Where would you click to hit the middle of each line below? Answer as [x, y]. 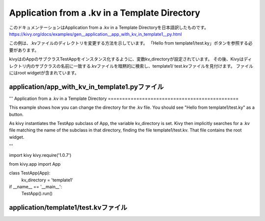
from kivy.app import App [35, 164]
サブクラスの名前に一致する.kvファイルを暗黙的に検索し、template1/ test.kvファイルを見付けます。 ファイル [144, 66]
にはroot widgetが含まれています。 [44, 73]
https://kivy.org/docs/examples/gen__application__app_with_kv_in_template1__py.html [95, 34]
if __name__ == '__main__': [36, 187]
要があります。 [24, 50]
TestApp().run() [37, 194]
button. [16, 114]
